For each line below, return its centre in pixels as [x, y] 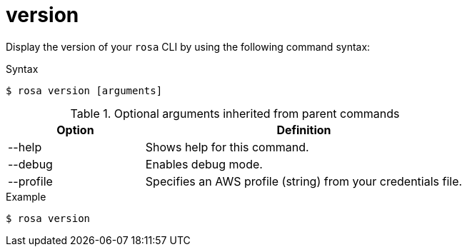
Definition [304, 130]
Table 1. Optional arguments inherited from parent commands [235, 113]
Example [26, 196]
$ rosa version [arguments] [84, 90]
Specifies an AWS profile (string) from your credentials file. [304, 181]
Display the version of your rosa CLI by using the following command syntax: [188, 46]
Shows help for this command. [227, 147]
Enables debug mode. [204, 164]
